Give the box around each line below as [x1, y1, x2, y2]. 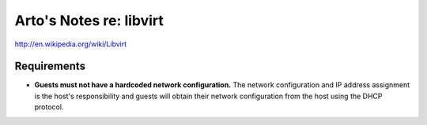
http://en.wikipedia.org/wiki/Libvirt [14, 39, 127, 49]
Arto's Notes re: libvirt [14, 12, 164, 29]
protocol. [34, 102, 64, 112]
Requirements [14, 60, 86, 73]
